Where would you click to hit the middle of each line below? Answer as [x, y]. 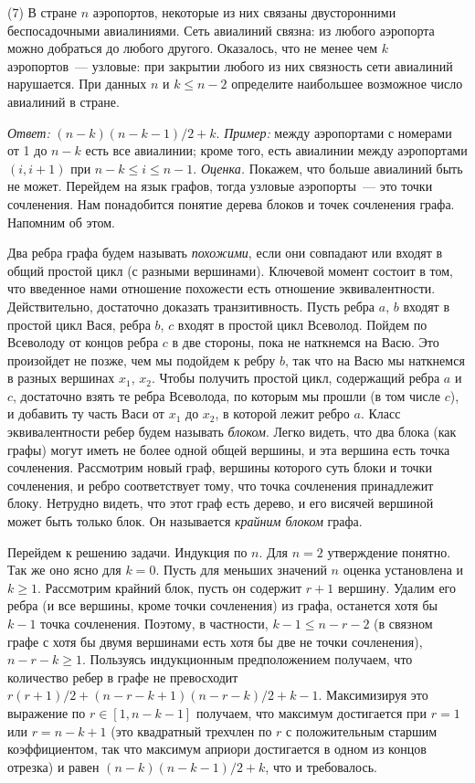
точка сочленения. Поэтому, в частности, [154, 623]
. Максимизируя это [373, 695]
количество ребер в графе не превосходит [123, 677]
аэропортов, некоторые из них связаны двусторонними [244, 12]
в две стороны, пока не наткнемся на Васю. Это [306, 342]
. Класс [380, 413]
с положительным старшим [362, 730]
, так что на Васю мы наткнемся [375, 360]
